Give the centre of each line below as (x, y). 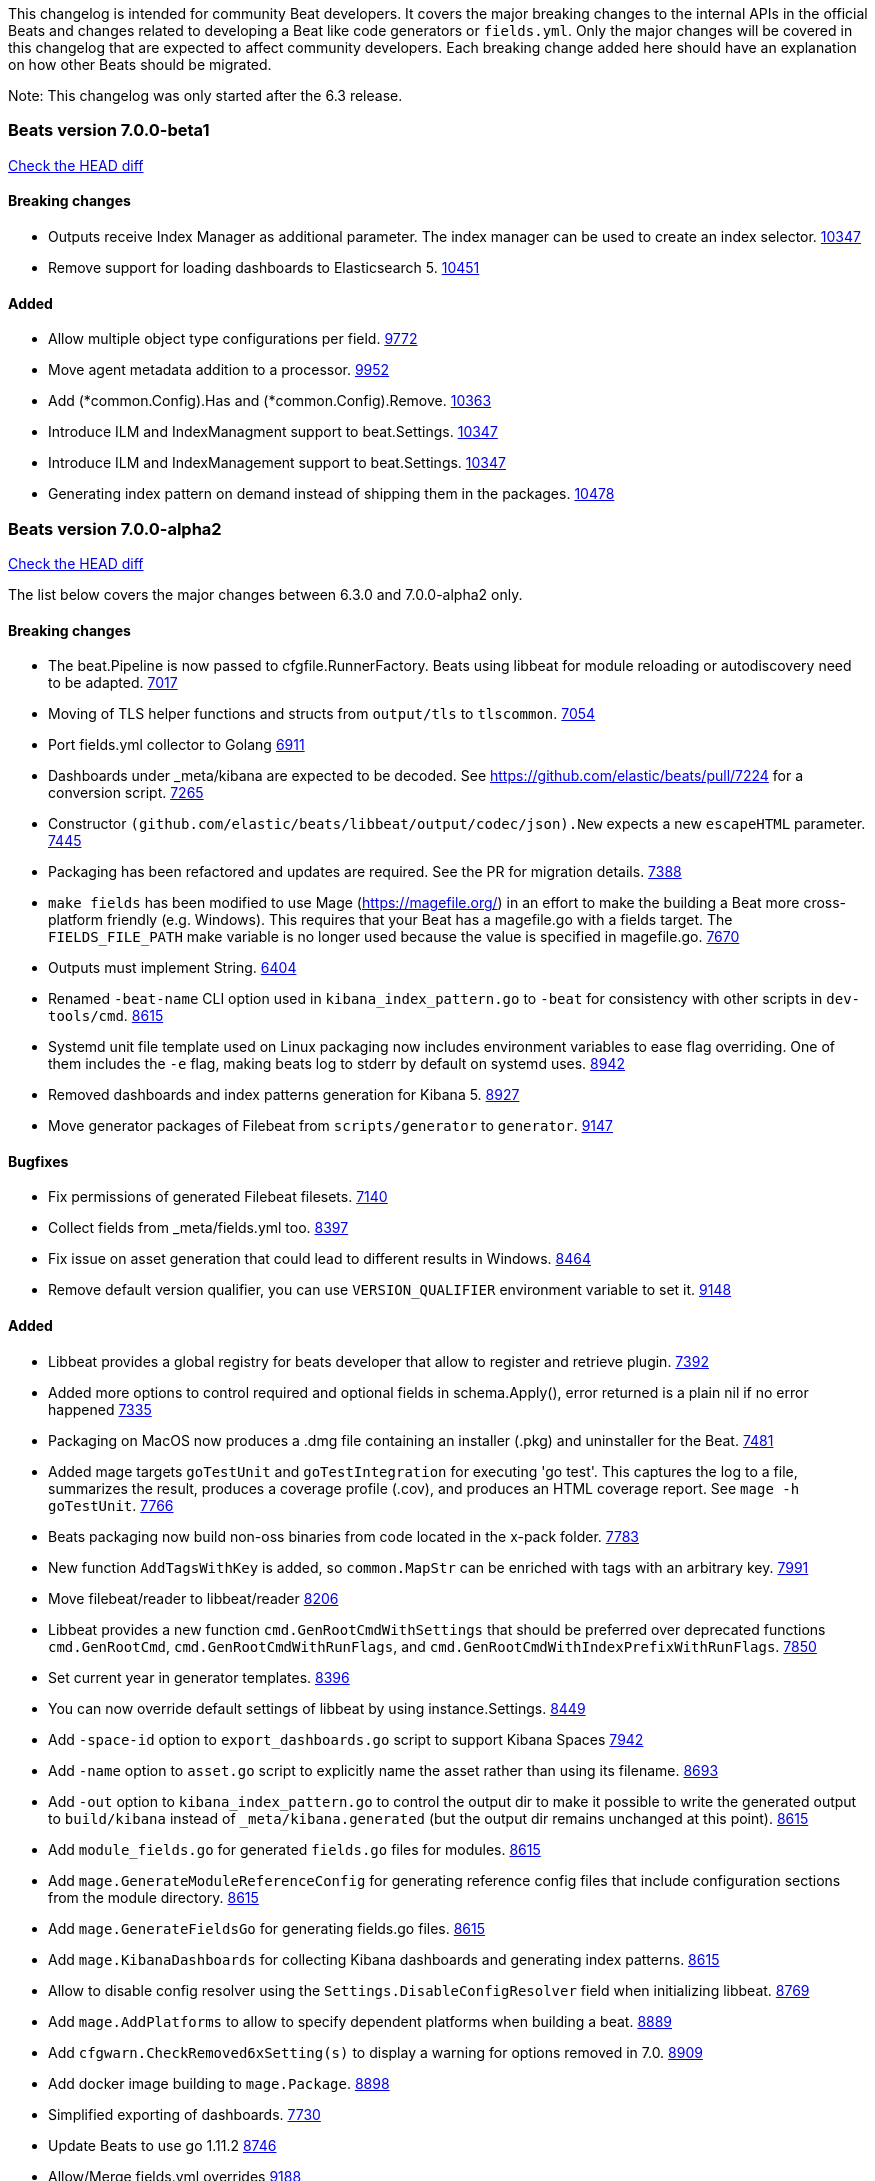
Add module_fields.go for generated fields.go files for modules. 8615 (294, 1849)
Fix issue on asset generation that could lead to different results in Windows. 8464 (320, 1259)
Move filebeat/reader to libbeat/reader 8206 (193, 1598)
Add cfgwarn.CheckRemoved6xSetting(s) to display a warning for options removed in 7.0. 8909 (375, 2052)
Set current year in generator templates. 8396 (199, 1677)
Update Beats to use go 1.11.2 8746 (162, 2145)
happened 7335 (100, 1409)
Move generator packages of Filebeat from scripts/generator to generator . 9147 (330, 1126)
